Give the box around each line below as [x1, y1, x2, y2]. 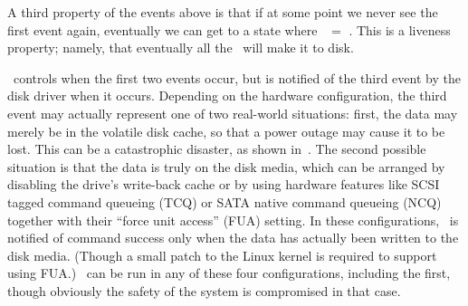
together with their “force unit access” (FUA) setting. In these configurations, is [7, 210, 459, 229]
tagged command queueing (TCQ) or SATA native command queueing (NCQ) [7, 192, 442, 211]
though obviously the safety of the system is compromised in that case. [7, 281, 401, 300]
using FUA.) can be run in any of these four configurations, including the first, [7, 263, 451, 282]
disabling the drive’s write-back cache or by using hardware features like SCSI [7, 175, 440, 194]
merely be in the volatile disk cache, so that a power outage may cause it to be [7, 121, 445, 140]
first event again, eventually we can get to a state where [7, 20, 318, 39]
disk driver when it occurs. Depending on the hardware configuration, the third [7, 86, 447, 105]
